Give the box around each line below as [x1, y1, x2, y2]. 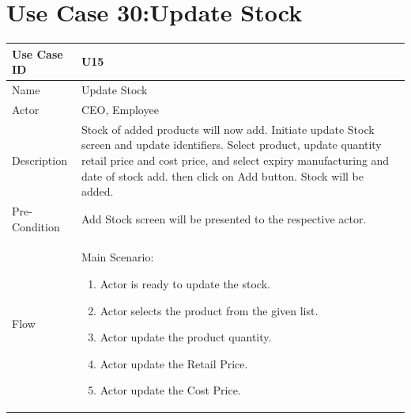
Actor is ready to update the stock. [100, 276, 270, 291]
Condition [12, 218, 60, 234]
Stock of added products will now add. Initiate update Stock [81, 120, 375, 137]
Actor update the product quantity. [100, 329, 272, 345]
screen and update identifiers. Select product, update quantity [81, 136, 382, 153]
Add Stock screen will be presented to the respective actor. [81, 210, 367, 227]
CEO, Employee [81, 101, 159, 117]
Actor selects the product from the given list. [100, 302, 319, 318]
